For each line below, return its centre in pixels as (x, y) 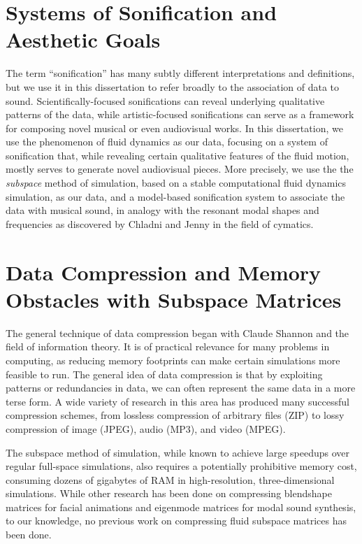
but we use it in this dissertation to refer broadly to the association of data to (173, 86)
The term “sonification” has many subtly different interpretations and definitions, (180, 73)
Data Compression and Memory (164, 272)
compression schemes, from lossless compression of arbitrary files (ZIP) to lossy (175, 415)
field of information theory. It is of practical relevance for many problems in (168, 346)
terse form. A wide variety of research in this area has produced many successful (178, 401)
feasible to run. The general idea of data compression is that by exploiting (164, 374)
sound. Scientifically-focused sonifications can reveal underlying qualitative (165, 100)
